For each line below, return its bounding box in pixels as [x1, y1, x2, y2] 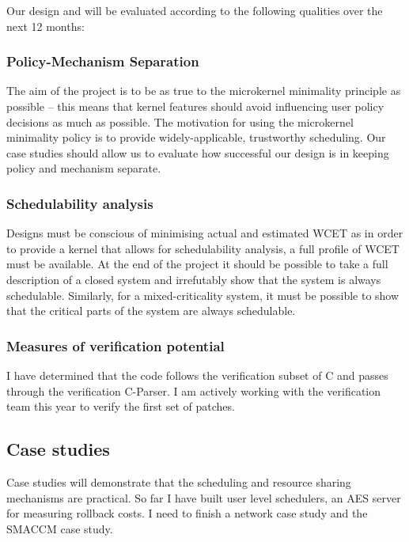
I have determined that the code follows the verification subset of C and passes [6, 366, 388, 383]
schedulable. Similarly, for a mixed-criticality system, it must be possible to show [6, 286, 400, 303]
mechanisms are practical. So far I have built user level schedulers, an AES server [6, 489, 401, 506]
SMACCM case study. [6, 520, 113, 536]
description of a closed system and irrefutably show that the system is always [6, 271, 381, 287]
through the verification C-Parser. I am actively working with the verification [6, 382, 381, 399]
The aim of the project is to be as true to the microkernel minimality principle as [6, 82, 401, 99]
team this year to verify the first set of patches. [6, 398, 235, 415]
